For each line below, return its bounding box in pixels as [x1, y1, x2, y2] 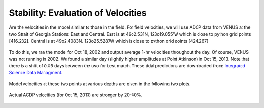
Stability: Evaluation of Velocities [9, 7, 147, 18]
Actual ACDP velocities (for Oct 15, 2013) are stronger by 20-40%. [9, 92, 143, 98]
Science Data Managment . [9, 69, 63, 75]
